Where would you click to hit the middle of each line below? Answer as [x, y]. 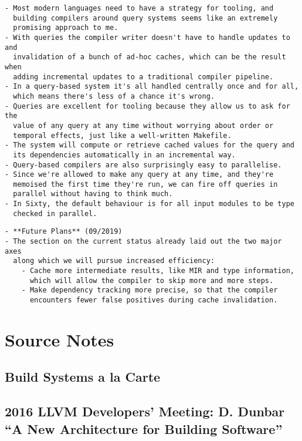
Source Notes [60, 339]
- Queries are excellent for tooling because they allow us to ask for [147, 106]
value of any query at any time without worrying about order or [143, 125]
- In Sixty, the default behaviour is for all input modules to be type [150, 204]
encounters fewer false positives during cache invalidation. [154, 300]
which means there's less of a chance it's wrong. [114, 96]
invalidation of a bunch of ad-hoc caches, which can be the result [150, 57]
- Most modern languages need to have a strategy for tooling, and [139, 8]
